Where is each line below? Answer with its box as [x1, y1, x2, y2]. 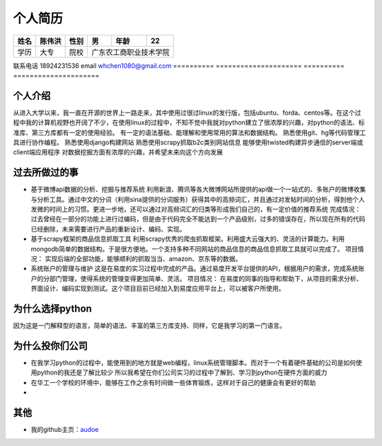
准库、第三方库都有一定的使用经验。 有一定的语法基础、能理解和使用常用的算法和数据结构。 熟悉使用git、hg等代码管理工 [13, 128, 366, 137]
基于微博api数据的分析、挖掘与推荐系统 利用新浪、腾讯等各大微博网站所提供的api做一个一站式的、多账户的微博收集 [30, 185, 366, 194]
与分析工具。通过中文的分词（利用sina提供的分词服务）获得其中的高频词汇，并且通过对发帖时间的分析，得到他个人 [30, 195, 365, 203]
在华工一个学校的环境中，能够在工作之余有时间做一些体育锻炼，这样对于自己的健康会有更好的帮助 [30, 378, 316, 387]
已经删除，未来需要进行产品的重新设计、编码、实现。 [30, 224, 186, 233]
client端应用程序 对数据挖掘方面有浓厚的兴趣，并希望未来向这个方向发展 [13, 148, 223, 156]
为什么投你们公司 [13, 340, 88, 352]
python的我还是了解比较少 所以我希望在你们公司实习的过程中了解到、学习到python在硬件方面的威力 [36, 368, 328, 377]
